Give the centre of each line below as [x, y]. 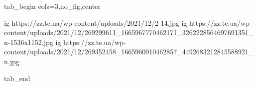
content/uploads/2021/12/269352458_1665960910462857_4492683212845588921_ [129, 52]
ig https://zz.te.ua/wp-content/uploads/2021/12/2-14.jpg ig [96, 22]
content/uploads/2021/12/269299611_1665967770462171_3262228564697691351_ [129, 32]
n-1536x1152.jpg [29, 42]
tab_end [17, 78]
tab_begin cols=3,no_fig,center [52, 6]
